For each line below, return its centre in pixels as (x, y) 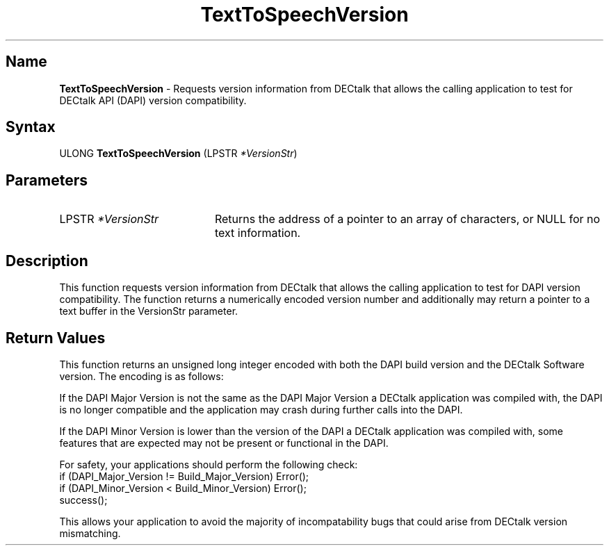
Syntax (31, 127)
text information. (258, 233)
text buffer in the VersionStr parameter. (149, 311)
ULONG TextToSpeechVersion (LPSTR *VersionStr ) (178, 154)
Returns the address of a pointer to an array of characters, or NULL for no (407, 219)
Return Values (56, 338)
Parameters (47, 180)
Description (47, 261)
